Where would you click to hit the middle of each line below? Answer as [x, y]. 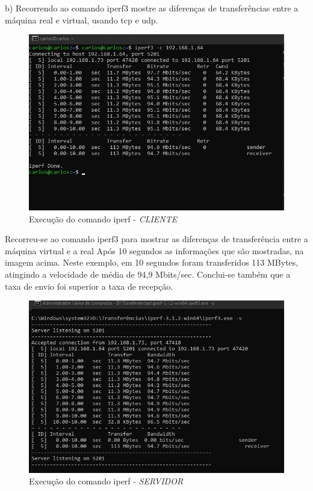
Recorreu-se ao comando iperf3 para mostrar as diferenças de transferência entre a [156, 239]
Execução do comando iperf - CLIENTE [103, 218]
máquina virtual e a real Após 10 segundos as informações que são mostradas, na [154, 250]
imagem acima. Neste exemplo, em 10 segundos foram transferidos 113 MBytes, [152, 262]
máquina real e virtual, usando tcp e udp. [82, 20]
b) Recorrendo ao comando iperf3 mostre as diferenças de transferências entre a [152, 8]
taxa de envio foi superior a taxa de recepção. [89, 286]
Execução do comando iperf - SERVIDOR [106, 481]
